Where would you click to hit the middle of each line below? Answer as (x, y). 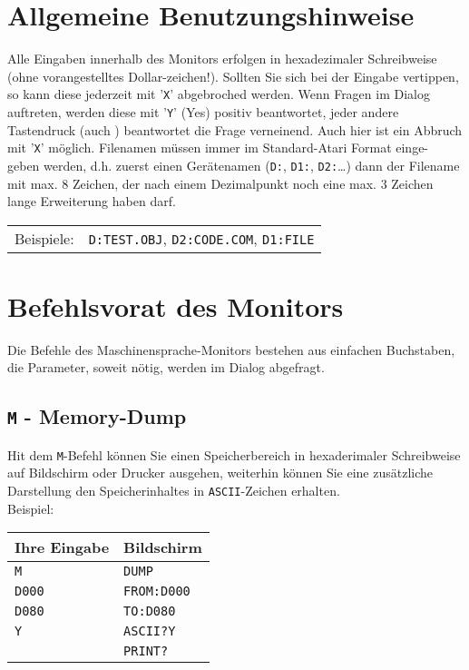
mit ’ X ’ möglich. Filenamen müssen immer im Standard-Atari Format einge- (218, 148)
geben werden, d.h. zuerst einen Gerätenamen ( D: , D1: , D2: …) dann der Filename (234, 165)
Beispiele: (44, 238)
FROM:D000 (157, 591)
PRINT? (146, 651)
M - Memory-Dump (97, 416)
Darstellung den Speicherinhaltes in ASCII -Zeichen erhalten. (174, 491)
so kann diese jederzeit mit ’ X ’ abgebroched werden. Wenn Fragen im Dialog (219, 94)
